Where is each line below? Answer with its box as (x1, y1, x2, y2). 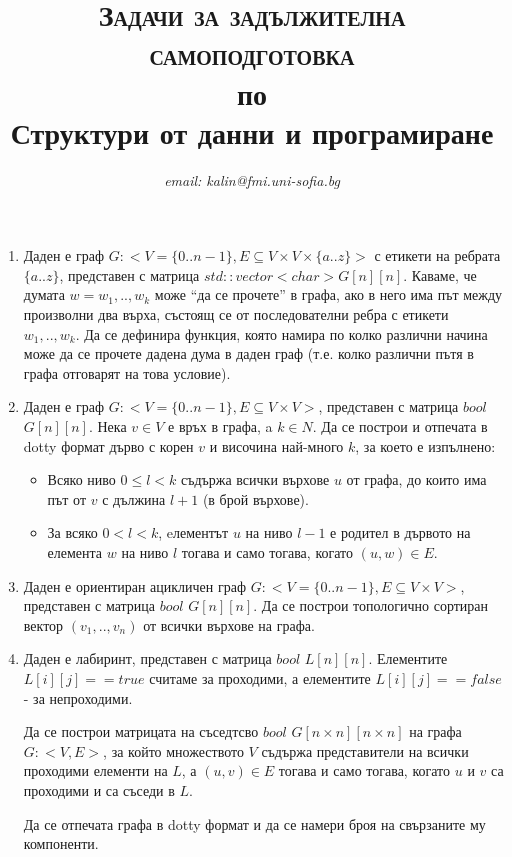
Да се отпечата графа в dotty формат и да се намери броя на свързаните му (23, 813, 486, 834)
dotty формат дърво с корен (23, 435, 194, 456)
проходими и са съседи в (23, 779, 175, 800)
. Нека (88, 416, 127, 437)
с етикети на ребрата (374, 245, 501, 266)
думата (23, 284, 65, 305)
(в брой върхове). (202, 488, 309, 509)
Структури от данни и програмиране (10, 111, 494, 152)
